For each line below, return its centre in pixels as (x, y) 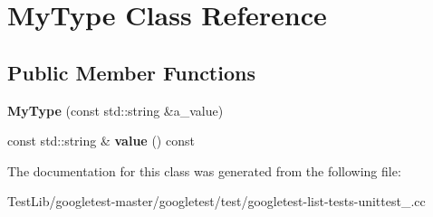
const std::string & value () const (101, 141)
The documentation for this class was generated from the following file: (204, 170)
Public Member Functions (131, 72)
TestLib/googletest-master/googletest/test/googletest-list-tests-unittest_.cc (216, 201)
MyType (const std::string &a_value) (115, 110)
